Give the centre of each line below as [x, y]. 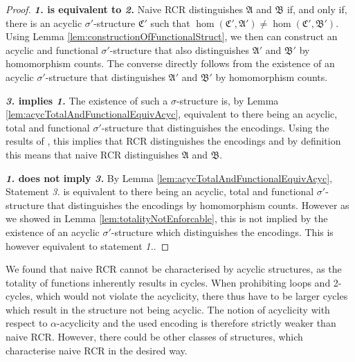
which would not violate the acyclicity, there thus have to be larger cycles [192, 296]
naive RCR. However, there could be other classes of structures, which [154, 337]
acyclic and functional [52, 49]
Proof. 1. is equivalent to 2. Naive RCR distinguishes [124, 9]
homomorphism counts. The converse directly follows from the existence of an [170, 63]
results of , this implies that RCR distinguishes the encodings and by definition [173, 141]
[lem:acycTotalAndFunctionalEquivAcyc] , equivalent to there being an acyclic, [172, 114]
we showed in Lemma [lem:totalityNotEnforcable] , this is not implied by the [167, 218]
